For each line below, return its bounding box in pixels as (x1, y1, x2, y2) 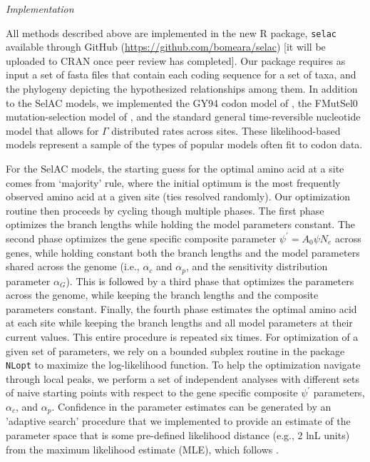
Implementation (6, 1, 74, 16)
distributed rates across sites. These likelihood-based (111, 123, 341, 138)
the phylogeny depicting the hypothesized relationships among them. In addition (6, 81, 358, 96)
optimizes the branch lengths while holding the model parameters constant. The (6, 217, 356, 232)
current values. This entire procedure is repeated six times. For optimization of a (6, 329, 359, 344)
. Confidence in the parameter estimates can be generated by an (51, 399, 332, 414)
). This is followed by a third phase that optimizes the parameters (66, 273, 354, 288)
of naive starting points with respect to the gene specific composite (6, 385, 298, 400)
